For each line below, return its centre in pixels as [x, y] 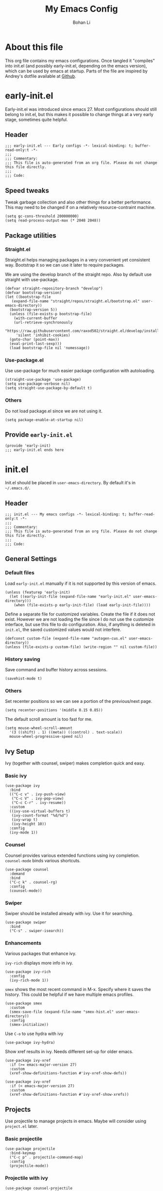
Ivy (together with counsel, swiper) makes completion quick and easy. [75, 763]
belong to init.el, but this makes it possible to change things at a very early [79, 114]
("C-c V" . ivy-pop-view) [38, 799]
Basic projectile [24, 1139]
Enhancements [23, 943]
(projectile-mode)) [29, 1166]
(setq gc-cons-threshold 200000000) [42, 216]
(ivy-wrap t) [24, 820]
